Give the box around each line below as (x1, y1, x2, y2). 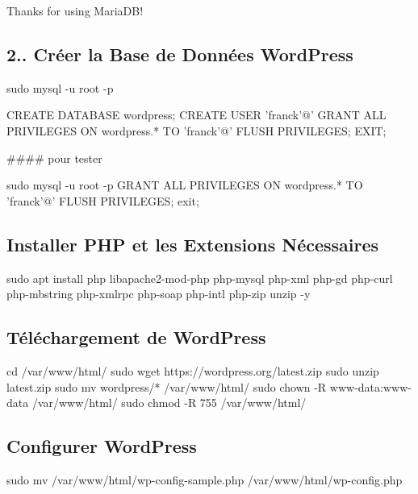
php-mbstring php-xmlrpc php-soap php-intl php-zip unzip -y (6, 285, 311, 302)
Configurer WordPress (6, 434, 197, 459)
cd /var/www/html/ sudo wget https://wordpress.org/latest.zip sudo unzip (6, 362, 379, 379)
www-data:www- (329, 378, 412, 395)
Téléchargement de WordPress (6, 325, 266, 350)
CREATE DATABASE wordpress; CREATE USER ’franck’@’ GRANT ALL (6, 106, 387, 123)
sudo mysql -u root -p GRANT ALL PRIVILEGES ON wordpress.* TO (6, 176, 363, 193)
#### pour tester (6, 149, 102, 166)
